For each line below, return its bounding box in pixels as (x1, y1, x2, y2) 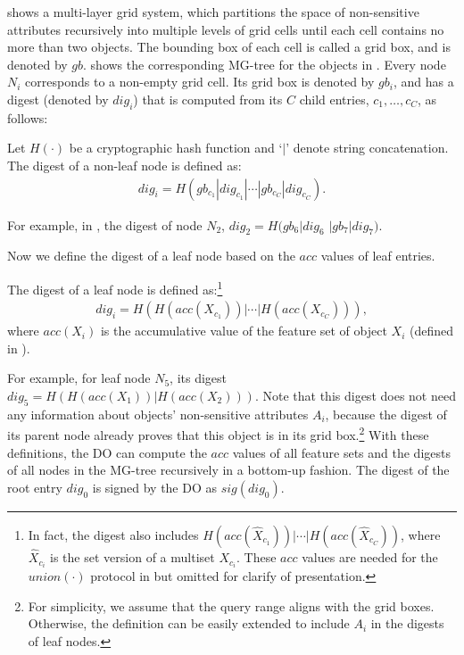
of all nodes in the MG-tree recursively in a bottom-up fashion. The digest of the (7, 460, 450, 479)
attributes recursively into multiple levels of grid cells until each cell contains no (7, 20, 444, 38)
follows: (7, 108, 48, 127)
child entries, (299, 89, 369, 108)
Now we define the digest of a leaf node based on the (7, 246, 295, 265)
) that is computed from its (133, 89, 283, 108)
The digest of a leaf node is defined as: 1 (7, 277, 223, 298)
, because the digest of (325, 404, 447, 423)
